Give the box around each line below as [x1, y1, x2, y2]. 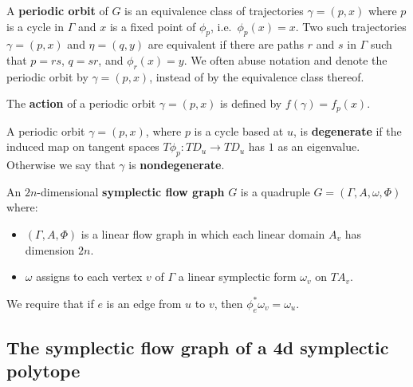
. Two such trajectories [295, 18, 407, 34]
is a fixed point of [109, 18, 196, 34]
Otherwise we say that [6, 156, 116, 173]
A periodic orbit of [6, 2, 108, 18]
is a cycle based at [194, 122, 284, 139]
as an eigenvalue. [277, 138, 360, 155]
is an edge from [106, 294, 182, 311]
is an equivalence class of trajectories [124, 2, 304, 18]
